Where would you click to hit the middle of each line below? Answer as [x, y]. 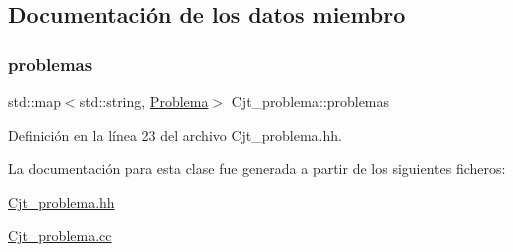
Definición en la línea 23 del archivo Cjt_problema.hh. [175, 134]
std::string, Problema [144, 101]
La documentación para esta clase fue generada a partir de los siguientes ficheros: [257, 168]
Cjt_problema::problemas [310, 101]
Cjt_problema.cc [60, 235]
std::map [34, 101]
